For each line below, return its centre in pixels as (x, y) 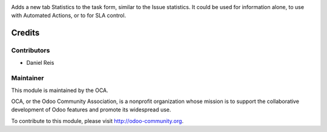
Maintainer (28, 78)
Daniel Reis (40, 62)
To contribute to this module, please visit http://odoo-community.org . (97, 120)
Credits (25, 33)
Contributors (31, 50)
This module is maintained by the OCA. (60, 90)
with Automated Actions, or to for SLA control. (69, 16)
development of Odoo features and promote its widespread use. (91, 110)
